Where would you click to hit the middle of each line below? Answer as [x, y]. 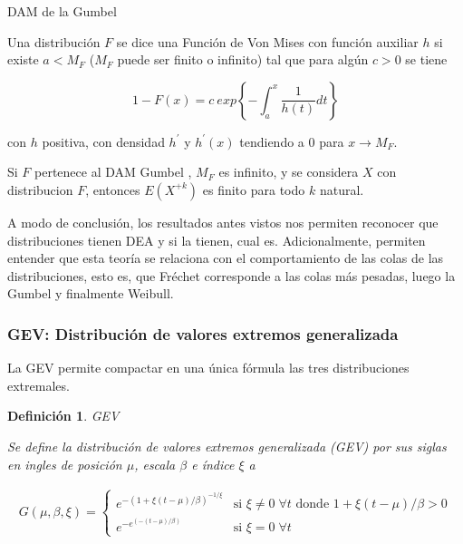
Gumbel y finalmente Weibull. [91, 293]
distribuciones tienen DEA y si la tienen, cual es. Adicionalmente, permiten [217, 240]
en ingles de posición [65, 464]
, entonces [113, 189]
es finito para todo [254, 189]
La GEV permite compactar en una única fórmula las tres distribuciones [208, 368]
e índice [213, 464]
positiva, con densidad [103, 141]
